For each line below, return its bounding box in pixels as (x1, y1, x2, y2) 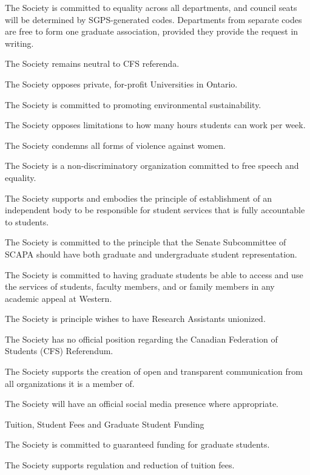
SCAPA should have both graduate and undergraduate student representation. (5, 247, 297, 260)
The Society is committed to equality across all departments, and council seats (5, 1, 297, 13)
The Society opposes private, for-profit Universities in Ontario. (5, 77, 238, 90)
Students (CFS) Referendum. (5, 344, 113, 357)
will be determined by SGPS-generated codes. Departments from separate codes (5, 13, 302, 26)
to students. (5, 215, 49, 228)
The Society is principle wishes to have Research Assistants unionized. (5, 312, 266, 325)
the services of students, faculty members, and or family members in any (5, 280, 275, 293)
